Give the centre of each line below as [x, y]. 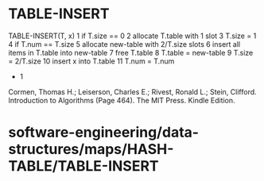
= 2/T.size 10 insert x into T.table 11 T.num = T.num [91, 61]
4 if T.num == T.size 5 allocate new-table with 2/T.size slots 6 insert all [124, 44]
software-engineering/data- [104, 133]
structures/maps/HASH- [91, 150]
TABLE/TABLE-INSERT [83, 166]
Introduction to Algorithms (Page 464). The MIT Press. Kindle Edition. [122, 100]
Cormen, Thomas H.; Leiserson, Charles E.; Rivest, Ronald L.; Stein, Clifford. [132, 91]
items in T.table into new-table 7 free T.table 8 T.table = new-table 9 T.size [131, 52]
